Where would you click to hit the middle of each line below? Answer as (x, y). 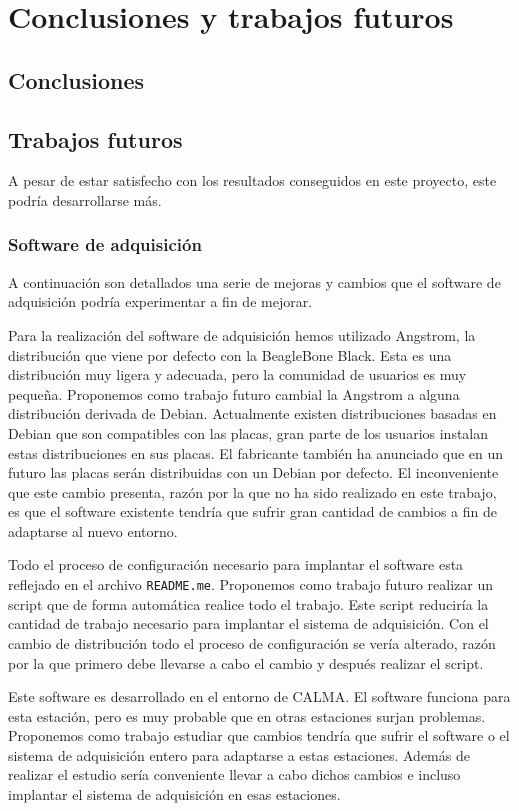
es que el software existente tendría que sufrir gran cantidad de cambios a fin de (252, 511)
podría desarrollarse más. (85, 199)
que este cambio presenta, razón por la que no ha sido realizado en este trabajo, (252, 491)
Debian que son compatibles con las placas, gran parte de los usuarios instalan (248, 432)
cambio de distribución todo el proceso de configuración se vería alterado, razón (252, 642)
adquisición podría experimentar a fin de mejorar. (160, 301)
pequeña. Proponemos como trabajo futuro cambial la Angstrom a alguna (234, 393)
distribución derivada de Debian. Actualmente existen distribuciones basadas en (252, 413)
